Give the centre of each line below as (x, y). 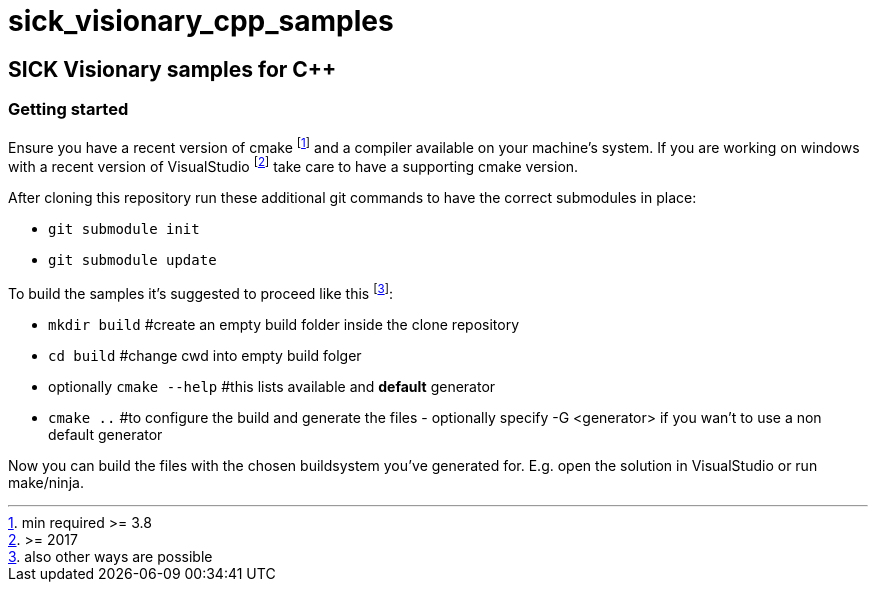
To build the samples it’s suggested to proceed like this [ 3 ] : (200, 291)
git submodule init (124, 228)
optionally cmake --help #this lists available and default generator (272, 386)
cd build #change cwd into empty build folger (205, 355)
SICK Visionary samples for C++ (172, 69)
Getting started (68, 109)
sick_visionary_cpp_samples (201, 21)
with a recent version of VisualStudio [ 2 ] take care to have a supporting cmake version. (293, 165)
